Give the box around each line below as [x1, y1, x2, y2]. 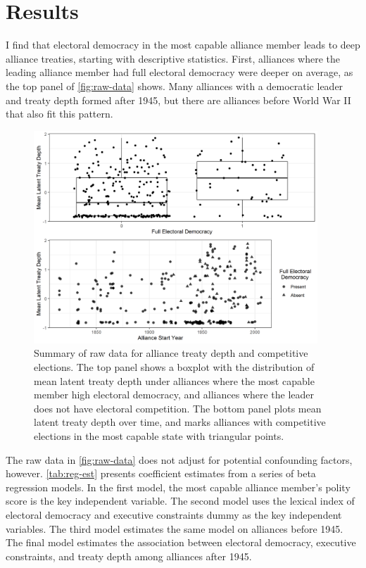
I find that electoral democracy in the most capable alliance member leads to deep [6, 37, 360, 52]
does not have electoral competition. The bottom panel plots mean [34, 400, 322, 415]
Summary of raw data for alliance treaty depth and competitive [34, 346, 308, 360]
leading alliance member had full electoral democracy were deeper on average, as [6, 65, 353, 80]
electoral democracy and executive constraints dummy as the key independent [6, 507, 342, 522]
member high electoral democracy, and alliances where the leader [34, 387, 315, 402]
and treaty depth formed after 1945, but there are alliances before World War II [6, 92, 351, 107]
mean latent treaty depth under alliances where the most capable [34, 373, 315, 388]
